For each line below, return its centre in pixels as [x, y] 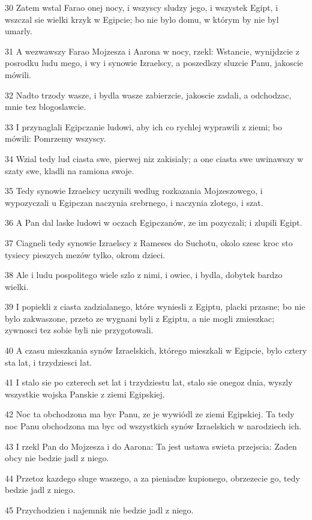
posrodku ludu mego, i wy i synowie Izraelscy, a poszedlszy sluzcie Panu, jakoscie [154, 63]
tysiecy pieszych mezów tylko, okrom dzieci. [85, 254]
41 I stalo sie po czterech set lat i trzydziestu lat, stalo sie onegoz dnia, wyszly [149, 382]
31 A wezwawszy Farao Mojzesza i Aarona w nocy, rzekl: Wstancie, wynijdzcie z [152, 51]
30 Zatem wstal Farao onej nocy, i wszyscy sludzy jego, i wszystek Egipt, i [142, 7]
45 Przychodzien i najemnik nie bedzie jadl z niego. [99, 510]
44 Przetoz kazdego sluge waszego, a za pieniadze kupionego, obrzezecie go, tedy [152, 478]
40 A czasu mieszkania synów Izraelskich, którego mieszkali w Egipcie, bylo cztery [156, 350]
